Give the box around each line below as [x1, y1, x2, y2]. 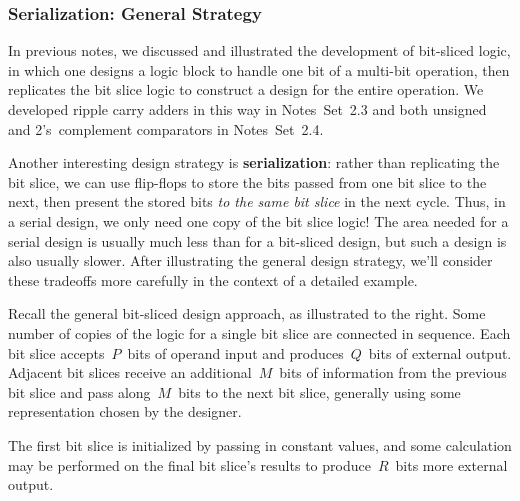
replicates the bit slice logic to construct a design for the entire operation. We [8, 79, 484, 100]
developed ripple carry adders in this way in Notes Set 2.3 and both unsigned [8, 99, 487, 119]
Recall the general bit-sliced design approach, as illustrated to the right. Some [8, 303, 486, 324]
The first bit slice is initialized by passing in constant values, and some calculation [8, 434, 512, 455]
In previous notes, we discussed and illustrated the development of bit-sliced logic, [8, 40, 511, 61]
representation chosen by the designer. [8, 401, 242, 422]
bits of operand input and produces [127, 342, 344, 363]
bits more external [395, 454, 508, 475]
